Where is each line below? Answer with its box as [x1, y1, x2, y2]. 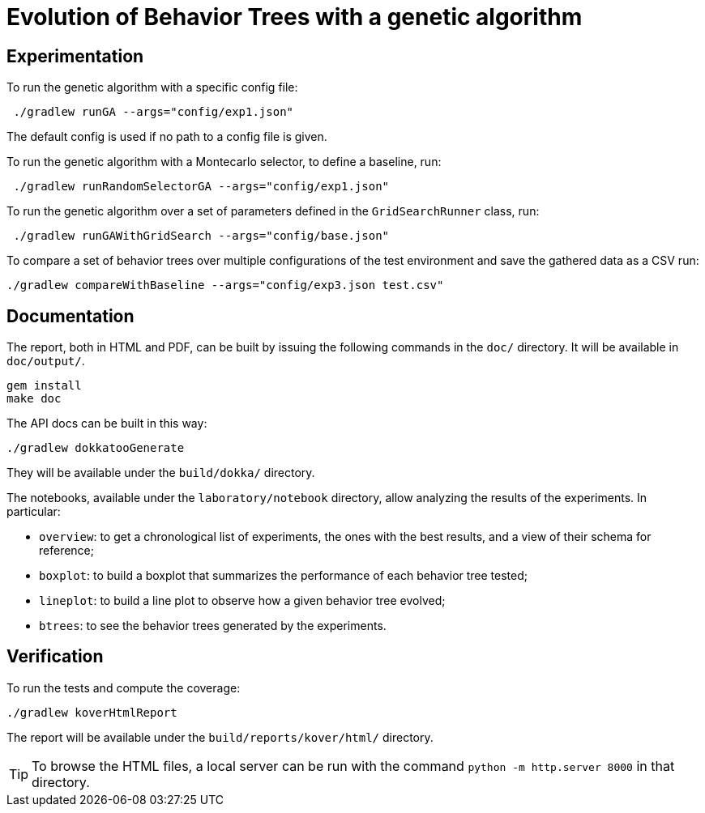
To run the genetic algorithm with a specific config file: [6, 80, 298, 95]
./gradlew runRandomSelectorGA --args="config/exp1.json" [13, 180, 390, 194]
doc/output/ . [6, 354, 85, 368]
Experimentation [6, 45, 144, 66]
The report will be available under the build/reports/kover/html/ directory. [6, 730, 434, 744]
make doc [6, 392, 62, 406]
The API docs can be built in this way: [6, 416, 207, 431]
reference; [39, 543, 94, 558]
